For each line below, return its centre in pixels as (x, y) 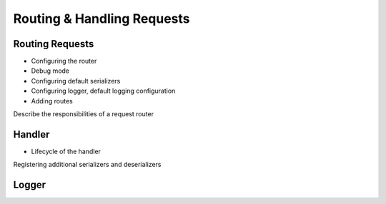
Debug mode (50, 71)
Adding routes (52, 101)
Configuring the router (64, 61)
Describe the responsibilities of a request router (83, 114)
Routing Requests (54, 44)
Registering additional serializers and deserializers (87, 165)
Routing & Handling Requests (102, 19)
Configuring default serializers (76, 81)
